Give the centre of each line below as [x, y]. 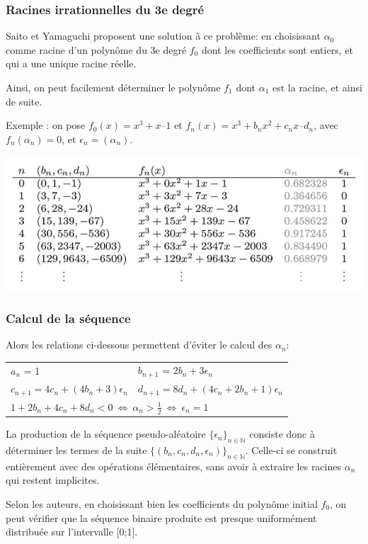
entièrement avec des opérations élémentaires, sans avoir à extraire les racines [173, 466]
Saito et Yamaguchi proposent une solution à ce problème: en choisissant [163, 36]
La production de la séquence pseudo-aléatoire [106, 434]
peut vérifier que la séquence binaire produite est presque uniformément [161, 517]
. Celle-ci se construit [291, 449]
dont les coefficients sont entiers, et [277, 49]
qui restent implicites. [53, 480]
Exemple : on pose [46, 125]
